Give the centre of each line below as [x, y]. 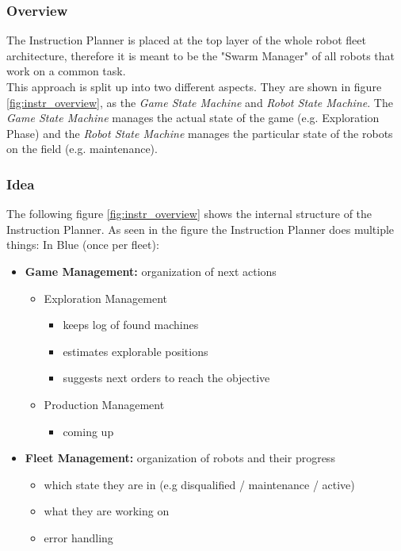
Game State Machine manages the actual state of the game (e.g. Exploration [193, 118]
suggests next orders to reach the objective [166, 378]
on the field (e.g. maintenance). [82, 149]
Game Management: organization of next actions [151, 271]
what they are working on [107, 511]
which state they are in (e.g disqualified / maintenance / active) [199, 484]
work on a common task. [66, 71]
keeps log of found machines [131, 325]
